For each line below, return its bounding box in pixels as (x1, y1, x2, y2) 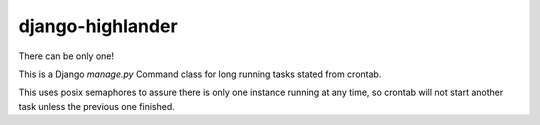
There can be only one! (18, 50, 115, 62)
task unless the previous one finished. (18, 100, 175, 112)
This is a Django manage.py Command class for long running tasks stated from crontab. (18, 68, 382, 80)
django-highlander (18, 15, 179, 37)
